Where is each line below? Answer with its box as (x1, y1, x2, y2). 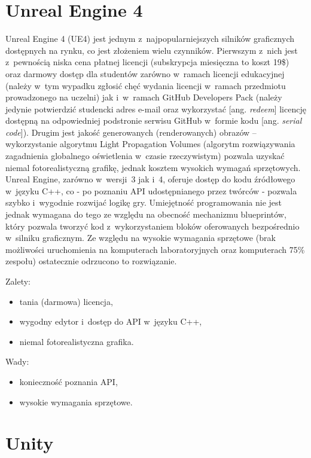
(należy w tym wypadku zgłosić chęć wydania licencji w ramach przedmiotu (5, 79, 286, 91)
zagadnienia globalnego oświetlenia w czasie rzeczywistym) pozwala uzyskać (5, 149, 285, 162)
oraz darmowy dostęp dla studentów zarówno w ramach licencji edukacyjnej (5, 67, 285, 80)
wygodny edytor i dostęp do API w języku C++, (19, 315, 202, 328)
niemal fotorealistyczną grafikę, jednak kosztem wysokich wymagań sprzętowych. (5, 161, 301, 173)
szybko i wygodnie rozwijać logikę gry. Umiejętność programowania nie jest (5, 196, 282, 209)
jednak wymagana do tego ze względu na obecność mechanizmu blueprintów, (5, 208, 286, 221)
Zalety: (5, 275, 31, 287)
